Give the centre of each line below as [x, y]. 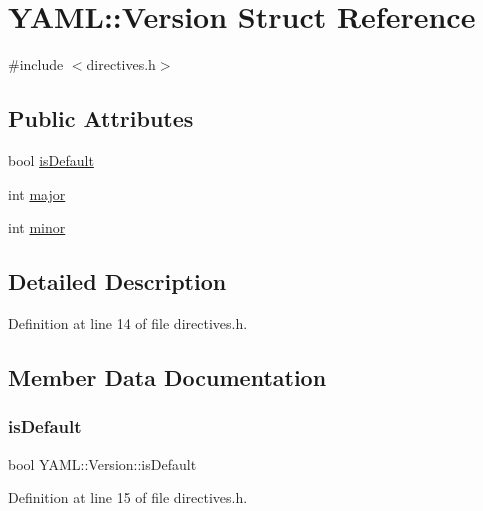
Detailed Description [117, 281]
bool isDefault [51, 159]
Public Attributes [101, 118]
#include [36, 64]
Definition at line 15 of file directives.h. [128, 497]
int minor [37, 227]
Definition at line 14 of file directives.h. [128, 322]
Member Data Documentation [167, 376]
